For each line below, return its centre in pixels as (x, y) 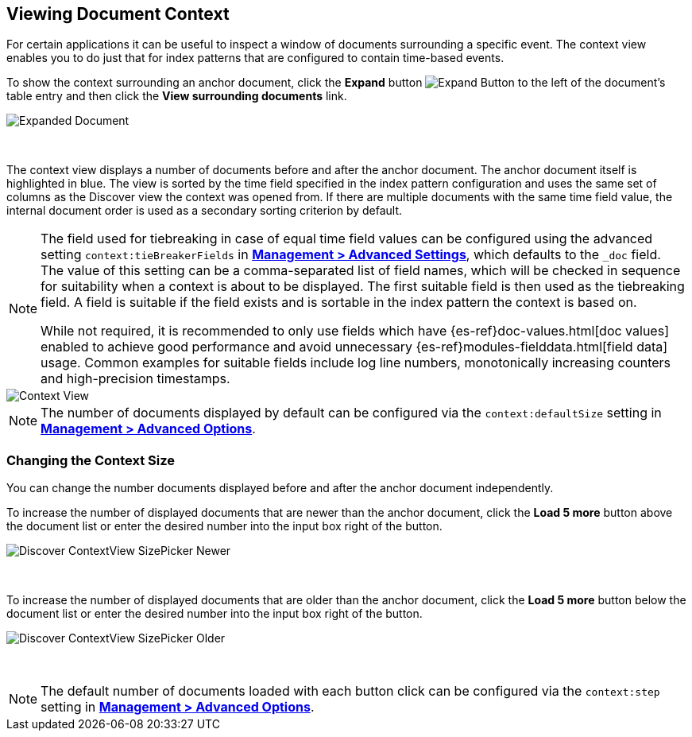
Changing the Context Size (91, 460)
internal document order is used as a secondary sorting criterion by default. (205, 211)
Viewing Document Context (118, 14)
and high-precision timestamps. (135, 379)
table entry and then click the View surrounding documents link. (177, 96)
